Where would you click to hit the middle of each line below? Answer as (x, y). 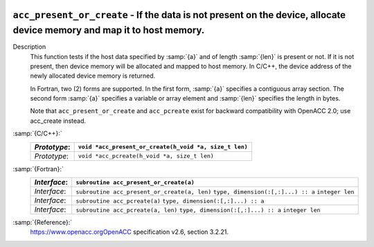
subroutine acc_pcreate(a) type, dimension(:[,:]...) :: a (170, 201)
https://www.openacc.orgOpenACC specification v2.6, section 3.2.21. (129, 232)
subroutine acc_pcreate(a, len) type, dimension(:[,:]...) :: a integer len (198, 211)
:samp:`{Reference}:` (43, 223)
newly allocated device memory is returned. (93, 76)
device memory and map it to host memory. (109, 30)
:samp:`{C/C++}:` (37, 134)
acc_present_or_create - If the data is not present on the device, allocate (179, 15)
